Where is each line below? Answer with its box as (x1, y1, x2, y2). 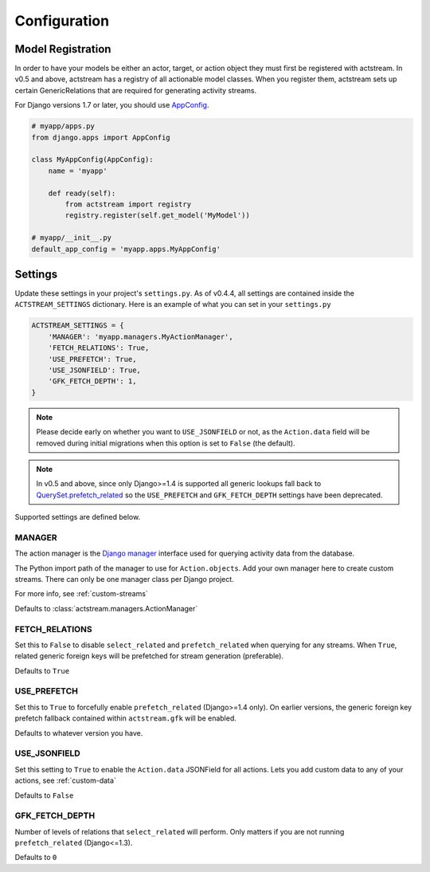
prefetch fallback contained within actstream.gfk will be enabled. (14, 713, 236, 723)
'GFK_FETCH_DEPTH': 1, (48, 377, 137, 386)
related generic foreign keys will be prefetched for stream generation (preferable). (14, 651, 284, 661)
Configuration (14, 12, 110, 29)
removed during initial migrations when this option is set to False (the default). (36, 438, 295, 448)
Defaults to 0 (14, 853, 57, 862)
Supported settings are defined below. (14, 513, 141, 522)
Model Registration (14, 42, 111, 56)
